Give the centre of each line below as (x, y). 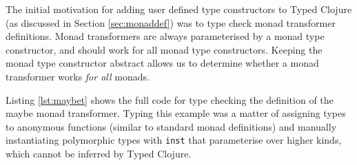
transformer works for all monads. (78, 76)
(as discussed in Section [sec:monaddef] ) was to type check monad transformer (171, 22)
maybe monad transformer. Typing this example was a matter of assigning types (176, 113)
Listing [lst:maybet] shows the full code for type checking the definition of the (170, 99)
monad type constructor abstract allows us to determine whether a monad (162, 63)
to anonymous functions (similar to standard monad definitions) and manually (171, 126)
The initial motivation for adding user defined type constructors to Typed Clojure (179, 9)
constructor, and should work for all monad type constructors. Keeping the (164, 49)
